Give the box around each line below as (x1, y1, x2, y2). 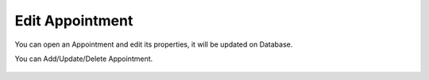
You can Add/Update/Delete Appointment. (14, 54, 153, 63)
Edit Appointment (14, 12, 133, 29)
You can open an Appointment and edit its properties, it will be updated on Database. (14, 40, 293, 49)
